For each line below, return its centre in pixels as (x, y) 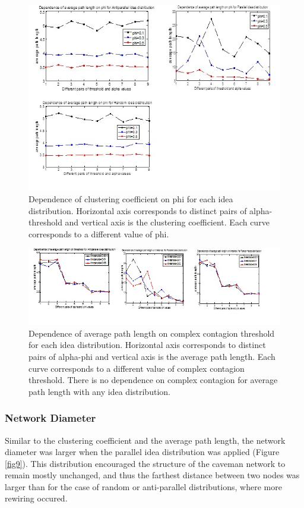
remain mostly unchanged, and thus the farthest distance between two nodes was (152, 475)
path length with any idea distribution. (99, 391)
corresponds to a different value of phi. (99, 233)
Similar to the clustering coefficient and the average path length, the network (145, 440)
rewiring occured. (36, 498)
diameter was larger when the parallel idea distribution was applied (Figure (142, 452)
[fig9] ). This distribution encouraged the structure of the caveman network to (145, 463)
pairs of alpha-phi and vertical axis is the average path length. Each (152, 356)
